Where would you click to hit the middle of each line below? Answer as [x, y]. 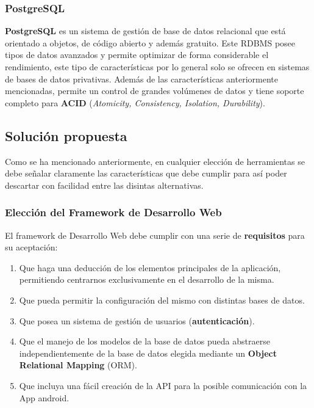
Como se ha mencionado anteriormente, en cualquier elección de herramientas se [155, 161]
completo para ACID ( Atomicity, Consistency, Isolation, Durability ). [135, 102]
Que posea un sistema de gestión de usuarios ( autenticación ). [137, 320]
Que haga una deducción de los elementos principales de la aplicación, [150, 267]
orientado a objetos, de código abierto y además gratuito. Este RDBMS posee [150, 42]
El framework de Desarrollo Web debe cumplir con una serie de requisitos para [155, 235]
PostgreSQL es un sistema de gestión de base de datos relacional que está [145, 31]
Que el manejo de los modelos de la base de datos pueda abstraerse [145, 341]
